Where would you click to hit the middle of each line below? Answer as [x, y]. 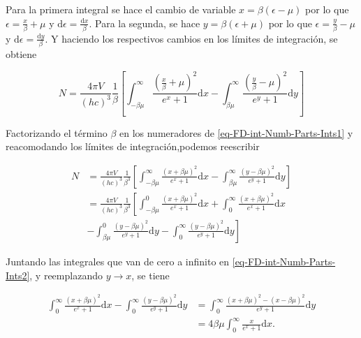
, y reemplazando [66, 275]
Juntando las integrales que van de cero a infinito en [118, 261]
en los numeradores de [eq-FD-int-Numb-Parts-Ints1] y [236, 132]
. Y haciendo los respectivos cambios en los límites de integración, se [191, 38]
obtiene [21, 54]
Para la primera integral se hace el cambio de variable [121, 9]
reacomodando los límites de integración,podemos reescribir [133, 146]
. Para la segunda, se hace [145, 23]
